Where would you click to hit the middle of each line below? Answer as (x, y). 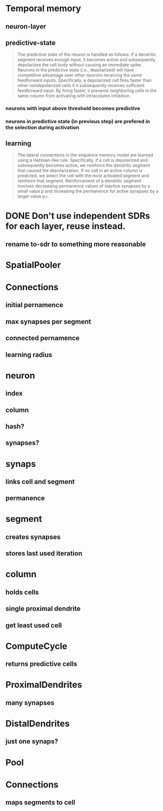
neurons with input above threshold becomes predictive (73, 108)
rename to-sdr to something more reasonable (76, 244)
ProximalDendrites (44, 685)
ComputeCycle (36, 646)
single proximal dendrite (43, 609)
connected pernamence (42, 338)
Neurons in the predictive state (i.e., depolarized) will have (76, 70)
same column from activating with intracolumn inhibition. (74, 96)
